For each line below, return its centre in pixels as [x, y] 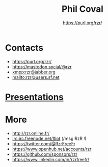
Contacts [24, 48]
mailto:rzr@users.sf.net [36, 77]
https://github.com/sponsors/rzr [45, 154]
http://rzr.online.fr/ [31, 133]
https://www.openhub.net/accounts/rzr [52, 149]
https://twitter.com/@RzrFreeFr [44, 143]
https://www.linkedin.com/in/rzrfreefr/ [51, 159]
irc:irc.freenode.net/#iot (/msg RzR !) [49, 138]
